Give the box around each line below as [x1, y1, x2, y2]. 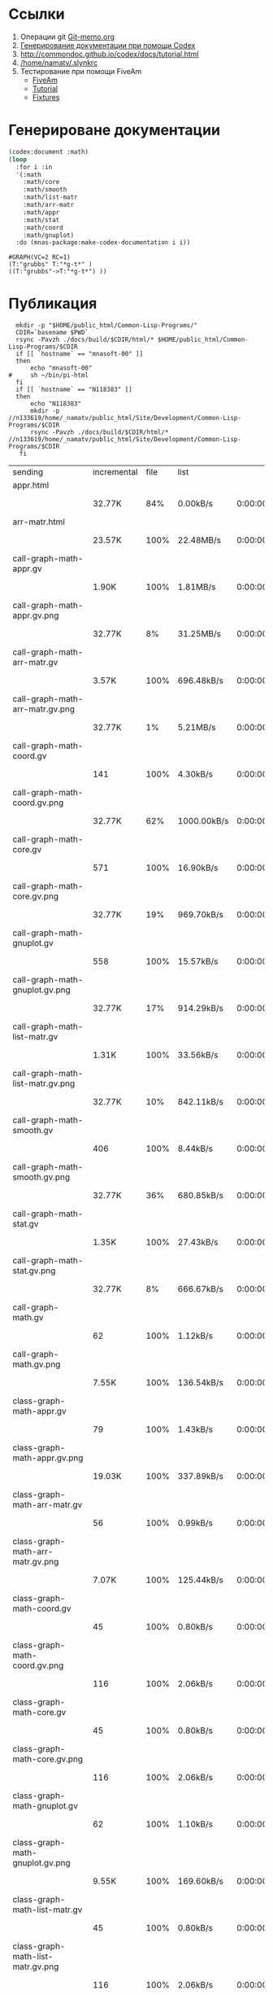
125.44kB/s [177, 1574, 223, 1586]
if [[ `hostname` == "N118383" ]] [15, 386, 132, 394]
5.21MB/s [177, 722, 216, 733]
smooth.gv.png [12, 1171, 71, 1183]
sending [12, 466, 44, 478]
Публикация [8, 295, 97, 313]
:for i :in [15, 163, 53, 171]
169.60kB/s [177, 1875, 223, 1887]
